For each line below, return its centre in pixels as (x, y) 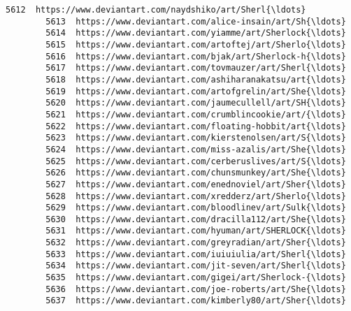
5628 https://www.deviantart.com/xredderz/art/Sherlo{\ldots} (196, 196)
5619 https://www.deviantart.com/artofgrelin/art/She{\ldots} (196, 91)
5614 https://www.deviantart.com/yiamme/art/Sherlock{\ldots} (196, 33)
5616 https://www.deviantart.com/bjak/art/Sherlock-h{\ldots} (196, 56)
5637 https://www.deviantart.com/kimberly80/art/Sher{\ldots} (196, 301)
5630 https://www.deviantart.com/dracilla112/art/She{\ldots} (196, 219)
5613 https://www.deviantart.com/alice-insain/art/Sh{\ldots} (196, 21)
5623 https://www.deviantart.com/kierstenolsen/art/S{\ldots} (196, 138)
